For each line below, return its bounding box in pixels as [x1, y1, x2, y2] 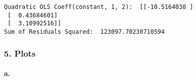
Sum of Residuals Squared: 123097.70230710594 [4, 28, 165, 35]
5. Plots [4, 47, 36, 59]
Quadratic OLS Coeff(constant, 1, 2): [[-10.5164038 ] [4, 3, 194, 10]
